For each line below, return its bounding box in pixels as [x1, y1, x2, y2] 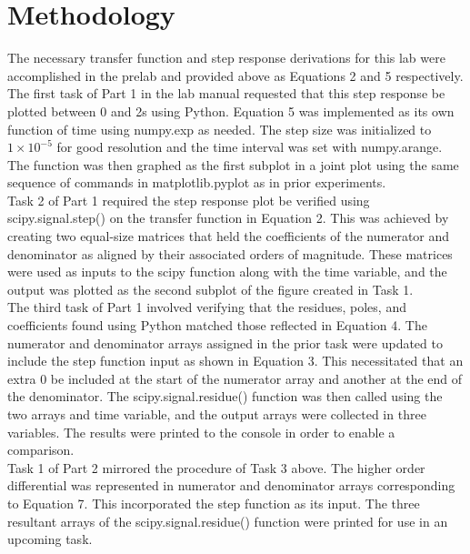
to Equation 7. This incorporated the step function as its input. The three [7, 493, 420, 512]
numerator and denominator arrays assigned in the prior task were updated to [7, 333, 443, 352]
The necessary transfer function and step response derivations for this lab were [7, 48, 445, 67]
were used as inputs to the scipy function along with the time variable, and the [7, 262, 447, 281]
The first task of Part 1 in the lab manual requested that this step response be [7, 84, 445, 103]
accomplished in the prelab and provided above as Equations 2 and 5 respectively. [7, 65, 464, 85]
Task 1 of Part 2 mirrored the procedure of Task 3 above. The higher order [7, 458, 425, 477]
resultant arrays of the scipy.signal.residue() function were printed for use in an [7, 511, 448, 530]
